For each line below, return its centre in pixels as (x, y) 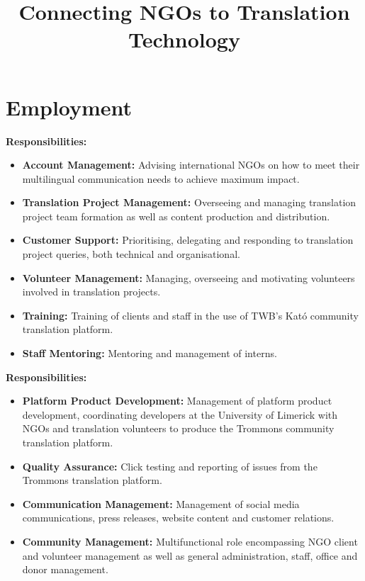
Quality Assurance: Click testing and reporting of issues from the (170, 466)
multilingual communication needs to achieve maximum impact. (161, 178)
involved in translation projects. (91, 292)
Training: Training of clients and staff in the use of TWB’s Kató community (190, 315)
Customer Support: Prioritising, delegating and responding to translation (188, 240)
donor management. (65, 569)
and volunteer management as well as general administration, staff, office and (190, 555)
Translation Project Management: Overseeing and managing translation (189, 202)
